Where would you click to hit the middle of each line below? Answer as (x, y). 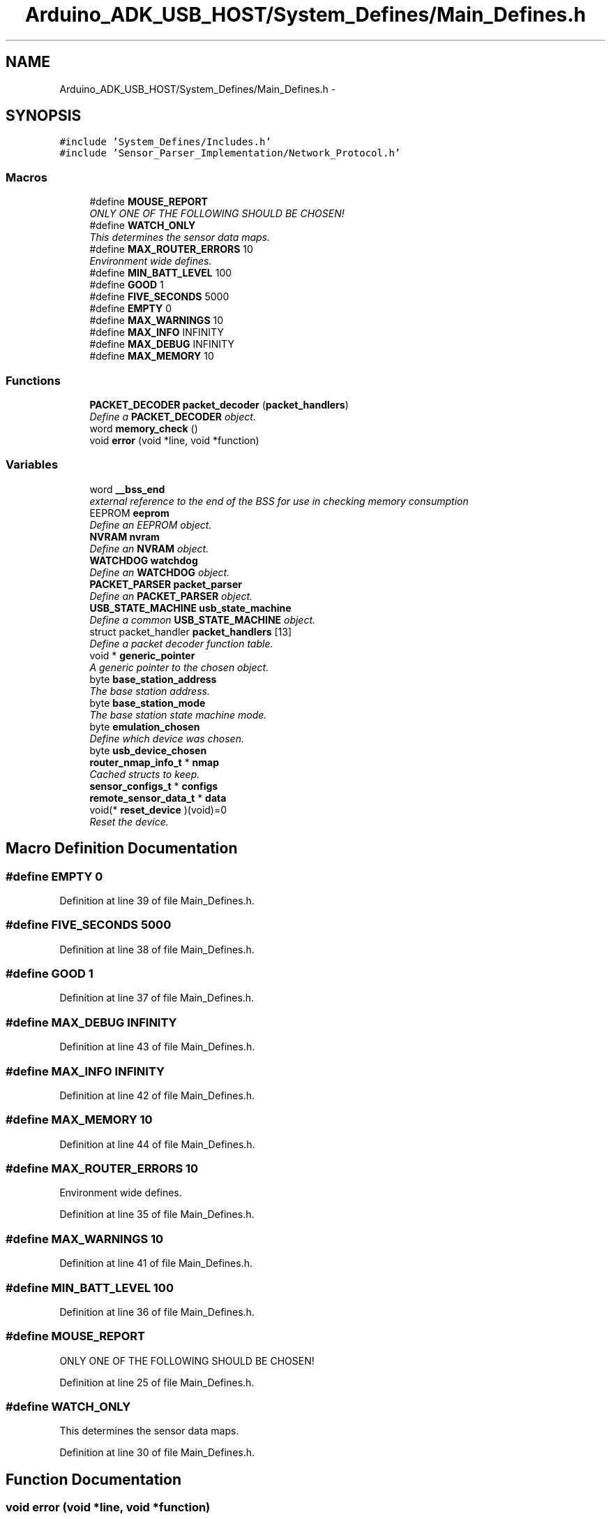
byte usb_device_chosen (148, 750)
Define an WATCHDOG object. (160, 572)
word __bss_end (127, 489)
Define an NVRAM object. (149, 548)
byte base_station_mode (148, 703)
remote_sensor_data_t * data (158, 798)
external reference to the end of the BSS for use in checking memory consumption (279, 501)
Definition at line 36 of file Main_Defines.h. (157, 1312)
